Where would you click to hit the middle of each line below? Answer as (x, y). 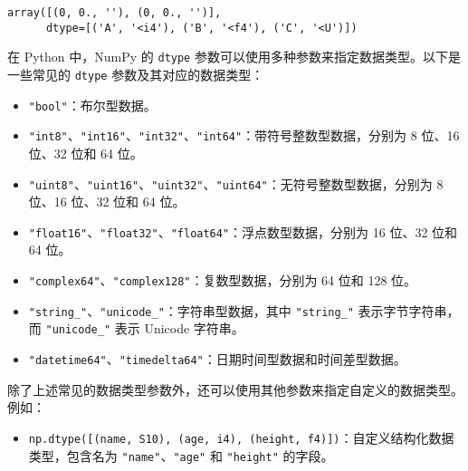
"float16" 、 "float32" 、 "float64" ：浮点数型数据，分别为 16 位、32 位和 (243, 231)
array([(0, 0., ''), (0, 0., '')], (115, 13)
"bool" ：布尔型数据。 (92, 105)
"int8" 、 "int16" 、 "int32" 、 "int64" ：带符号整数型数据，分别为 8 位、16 (244, 135)
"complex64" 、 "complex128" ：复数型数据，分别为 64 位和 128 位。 (223, 280)
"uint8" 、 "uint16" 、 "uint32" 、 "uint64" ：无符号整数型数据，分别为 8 (236, 183)
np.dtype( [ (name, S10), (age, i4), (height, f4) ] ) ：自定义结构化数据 (241, 437)
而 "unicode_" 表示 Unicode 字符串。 (136, 328)
